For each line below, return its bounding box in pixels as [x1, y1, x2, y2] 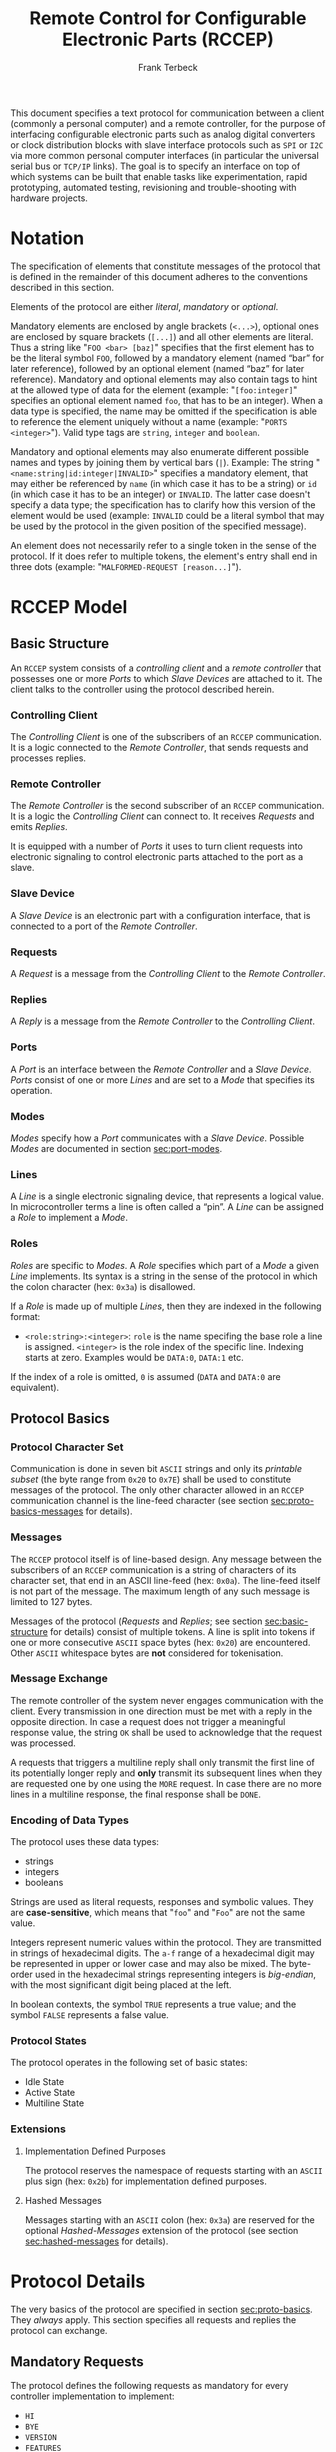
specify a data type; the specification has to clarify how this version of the [10, 498, 317, 511]
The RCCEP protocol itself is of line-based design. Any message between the [10, 1553, 323, 1565]
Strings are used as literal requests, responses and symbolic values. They [10, 1896, 314, 1908]
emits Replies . [10, 821, 68, 833]
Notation [10, 227, 85, 250]
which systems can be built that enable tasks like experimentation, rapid [10, 170, 308, 182]
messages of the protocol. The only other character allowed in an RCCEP [10, 1484, 305, 1496]
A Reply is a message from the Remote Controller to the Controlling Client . [10, 1015, 315, 1027]
